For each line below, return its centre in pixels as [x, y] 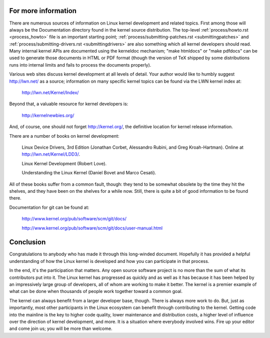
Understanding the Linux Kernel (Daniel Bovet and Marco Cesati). [89, 173]
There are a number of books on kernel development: [64, 136]
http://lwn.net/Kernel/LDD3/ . [51, 154]
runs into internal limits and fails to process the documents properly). [80, 65]
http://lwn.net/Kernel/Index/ [50, 93]
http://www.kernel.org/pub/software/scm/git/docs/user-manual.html [92, 228]
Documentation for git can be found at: [49, 207]
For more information [43, 11]
